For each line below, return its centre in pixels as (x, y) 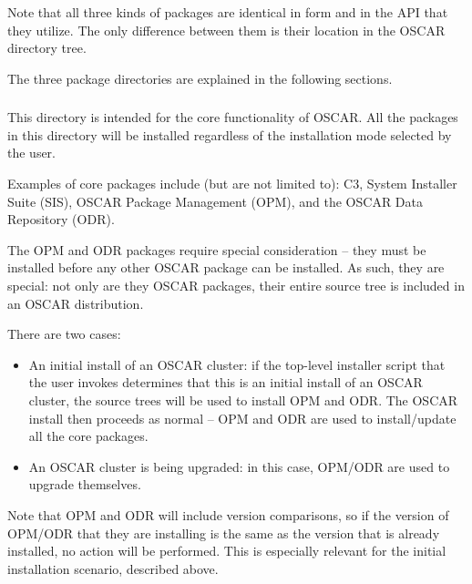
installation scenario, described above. (113, 568)
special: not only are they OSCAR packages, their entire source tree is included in (236, 286)
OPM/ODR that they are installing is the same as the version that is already (224, 533)
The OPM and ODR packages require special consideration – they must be (217, 249)
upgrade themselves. (85, 484)
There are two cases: (64, 334)
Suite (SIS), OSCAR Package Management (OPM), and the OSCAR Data (215, 201)
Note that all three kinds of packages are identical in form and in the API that (228, 12)
